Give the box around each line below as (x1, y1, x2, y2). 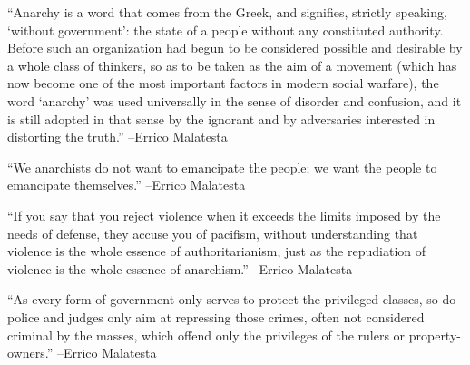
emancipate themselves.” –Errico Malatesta (7, 175, 246, 194)
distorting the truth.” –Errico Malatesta (7, 127, 228, 146)
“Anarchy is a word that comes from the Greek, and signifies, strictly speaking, (7, 3, 447, 21)
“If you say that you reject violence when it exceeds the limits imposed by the (7, 205, 441, 224)
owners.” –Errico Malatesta (7, 343, 157, 362)
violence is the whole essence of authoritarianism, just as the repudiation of (7, 242, 426, 261)
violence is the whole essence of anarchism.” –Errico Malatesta (7, 259, 353, 278)
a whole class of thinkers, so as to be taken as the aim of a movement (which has (7, 55, 457, 74)
